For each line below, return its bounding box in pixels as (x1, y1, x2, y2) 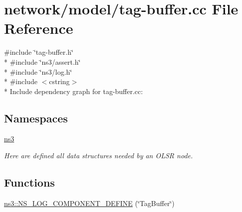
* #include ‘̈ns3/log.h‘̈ (4, 66, 72, 77)
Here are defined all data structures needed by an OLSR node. (4, 150, 193, 161)
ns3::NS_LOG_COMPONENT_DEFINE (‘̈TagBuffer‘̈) (4, 198, 175, 208)
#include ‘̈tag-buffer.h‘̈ (4, 47, 73, 57)
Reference (4, 18, 73, 38)
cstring (49, 76, 70, 87)
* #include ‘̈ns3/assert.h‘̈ (4, 56, 81, 67)
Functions (4, 175, 55, 190)
